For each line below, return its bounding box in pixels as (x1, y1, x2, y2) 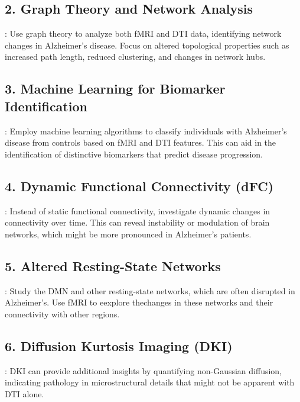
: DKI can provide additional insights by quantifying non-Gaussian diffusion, (5, 364, 282, 377)
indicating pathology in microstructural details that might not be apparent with (5, 376, 295, 388)
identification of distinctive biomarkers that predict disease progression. (5, 147, 263, 160)
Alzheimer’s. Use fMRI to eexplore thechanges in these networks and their (5, 296, 273, 308)
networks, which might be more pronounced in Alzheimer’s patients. (5, 227, 252, 240)
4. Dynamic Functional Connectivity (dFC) (5, 176, 274, 195)
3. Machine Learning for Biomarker (5, 79, 226, 98)
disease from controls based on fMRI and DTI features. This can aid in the (5, 136, 276, 149)
